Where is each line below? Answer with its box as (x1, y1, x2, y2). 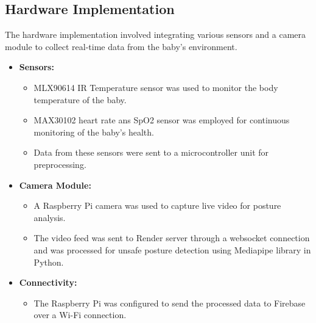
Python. (33, 255, 64, 268)
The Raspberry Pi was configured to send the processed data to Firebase (33, 296, 306, 309)
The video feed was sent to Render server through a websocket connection (33, 231, 310, 244)
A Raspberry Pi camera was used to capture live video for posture (33, 199, 281, 212)
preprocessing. (33, 158, 86, 170)
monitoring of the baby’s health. (33, 125, 154, 138)
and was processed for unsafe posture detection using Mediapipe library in (33, 243, 311, 256)
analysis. (33, 211, 66, 223)
